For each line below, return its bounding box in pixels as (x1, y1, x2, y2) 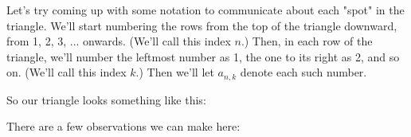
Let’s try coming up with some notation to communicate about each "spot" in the (6, 2, 405, 18)
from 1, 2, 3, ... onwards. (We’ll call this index (6, 33, 231, 49)
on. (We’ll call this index (6, 64, 127, 80)
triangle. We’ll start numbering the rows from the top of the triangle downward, (6, 17, 397, 33)
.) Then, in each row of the (241, 33, 373, 49)
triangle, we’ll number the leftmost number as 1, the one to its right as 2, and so (6, 48, 400, 65)
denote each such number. (240, 64, 367, 80)
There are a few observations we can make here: (6, 118, 241, 135)
